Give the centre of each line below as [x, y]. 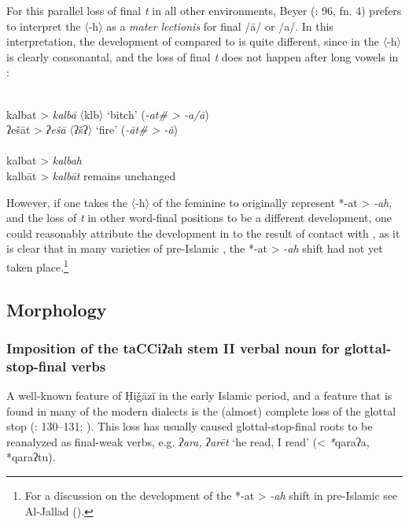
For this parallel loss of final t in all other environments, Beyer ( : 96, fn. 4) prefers [204, 10]
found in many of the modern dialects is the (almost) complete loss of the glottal [201, 410]
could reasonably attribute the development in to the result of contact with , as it [203, 233]
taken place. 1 [37, 265]
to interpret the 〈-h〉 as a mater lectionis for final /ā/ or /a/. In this [170, 26]
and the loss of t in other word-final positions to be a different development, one [199, 218]
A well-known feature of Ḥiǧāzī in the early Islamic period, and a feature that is [199, 396]
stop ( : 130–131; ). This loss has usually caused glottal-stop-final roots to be [190, 426]
